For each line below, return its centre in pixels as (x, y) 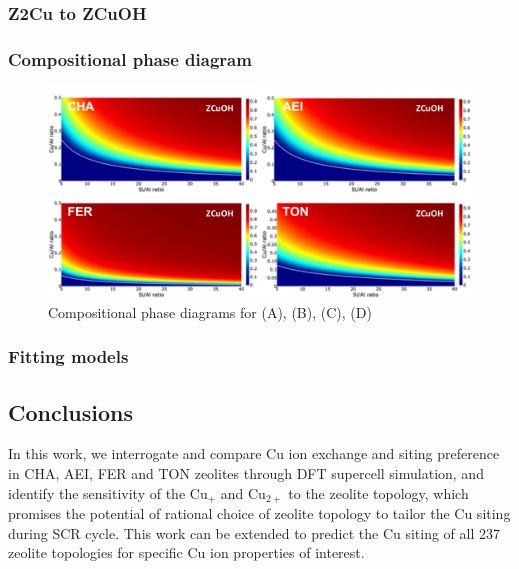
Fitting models (68, 356)
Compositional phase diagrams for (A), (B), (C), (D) (210, 311)
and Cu (243, 492)
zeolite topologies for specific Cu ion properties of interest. (186, 552)
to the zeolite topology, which (378, 492)
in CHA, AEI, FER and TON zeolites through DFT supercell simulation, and (246, 473)
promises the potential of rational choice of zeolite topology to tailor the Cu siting (259, 513)
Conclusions (71, 411)
